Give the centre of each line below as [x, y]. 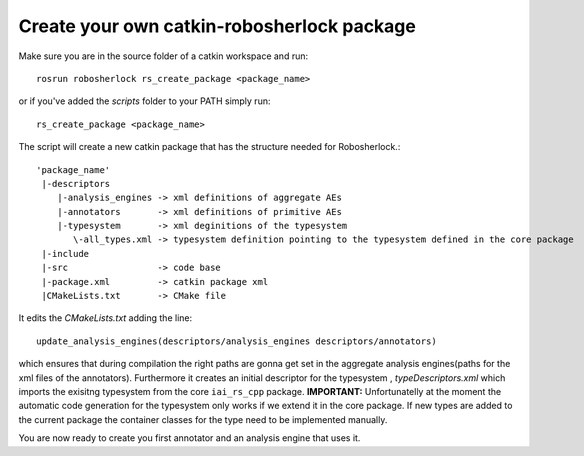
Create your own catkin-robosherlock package [217, 26]
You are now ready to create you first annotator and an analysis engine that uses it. [189, 438]
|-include [65, 253]
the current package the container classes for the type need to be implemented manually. [203, 419]
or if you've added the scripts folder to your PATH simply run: [144, 101]
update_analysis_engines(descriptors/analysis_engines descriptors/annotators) [236, 341]
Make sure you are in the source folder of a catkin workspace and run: [163, 56]
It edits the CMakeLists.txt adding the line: [105, 318]
